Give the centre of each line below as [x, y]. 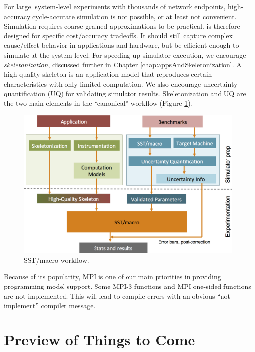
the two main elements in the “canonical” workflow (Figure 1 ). [98, 103]
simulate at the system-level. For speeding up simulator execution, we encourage [125, 54]
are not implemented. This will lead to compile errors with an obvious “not [117, 296]
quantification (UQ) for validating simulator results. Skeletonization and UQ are [125, 93]
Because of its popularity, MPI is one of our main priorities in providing [112, 276]
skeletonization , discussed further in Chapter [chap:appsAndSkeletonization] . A [123, 64]
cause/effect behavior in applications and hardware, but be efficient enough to [122, 45]
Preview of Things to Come [100, 339]
